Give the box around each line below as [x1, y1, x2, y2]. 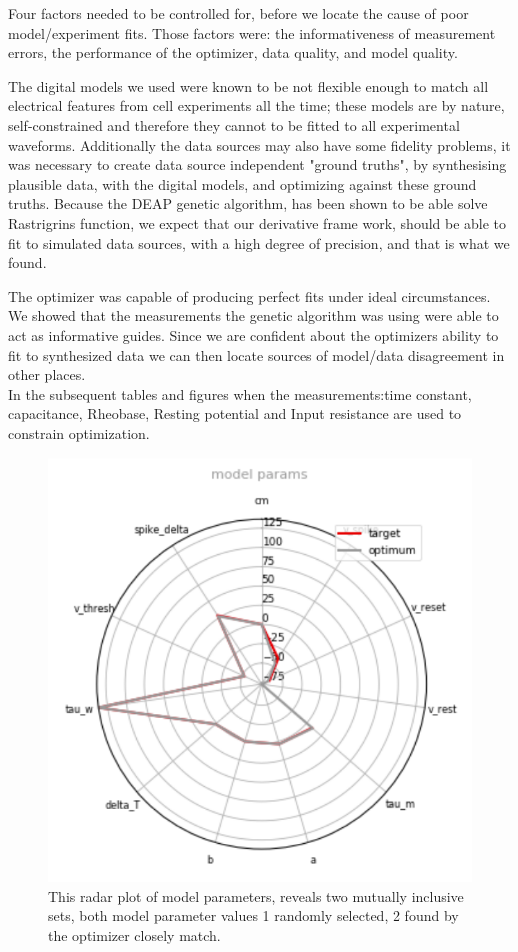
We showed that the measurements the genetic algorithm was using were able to [8, 305, 499, 326]
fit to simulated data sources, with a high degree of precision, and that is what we [8, 232, 510, 253]
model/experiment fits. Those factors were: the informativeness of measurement [8, 22, 496, 43]
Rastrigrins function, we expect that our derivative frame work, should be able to [8, 212, 507, 233]
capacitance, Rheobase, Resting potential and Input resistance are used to [8, 403, 462, 424]
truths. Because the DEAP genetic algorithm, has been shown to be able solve [8, 193, 488, 214]
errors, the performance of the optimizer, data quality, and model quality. [8, 42, 458, 63]
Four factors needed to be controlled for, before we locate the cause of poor [8, 3, 469, 23]
